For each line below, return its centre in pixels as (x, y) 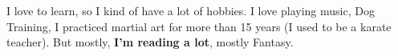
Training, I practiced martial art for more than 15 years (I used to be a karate (199, 26)
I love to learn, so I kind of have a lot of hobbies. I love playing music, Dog (191, 10)
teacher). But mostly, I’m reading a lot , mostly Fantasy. (150, 42)
